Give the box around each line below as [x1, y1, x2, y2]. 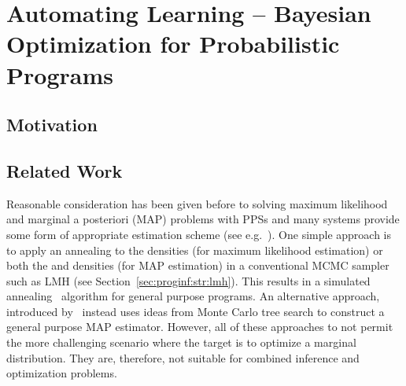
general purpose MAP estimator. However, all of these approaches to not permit [6, 318, 393, 335]
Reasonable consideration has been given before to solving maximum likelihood [6, 195, 388, 211]
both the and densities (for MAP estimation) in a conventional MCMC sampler [6, 257, 389, 274]
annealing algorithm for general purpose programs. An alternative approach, [6, 288, 380, 304]
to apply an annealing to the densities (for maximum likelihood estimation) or [6, 241, 383, 258]
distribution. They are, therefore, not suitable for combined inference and [6, 349, 360, 366]
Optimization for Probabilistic [6, 28, 340, 60]
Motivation [6, 112, 98, 137]
